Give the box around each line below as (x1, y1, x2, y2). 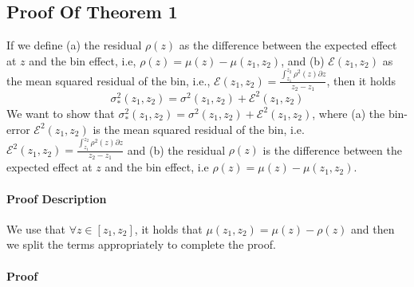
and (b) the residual (127, 141, 226, 158)
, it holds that (134, 220, 203, 237)
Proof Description (6, 190, 107, 206)
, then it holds (326, 72, 396, 88)
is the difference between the (262, 141, 402, 158)
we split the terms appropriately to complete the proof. (6, 236, 276, 253)
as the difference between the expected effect (179, 37, 397, 53)
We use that (6, 220, 65, 237)
